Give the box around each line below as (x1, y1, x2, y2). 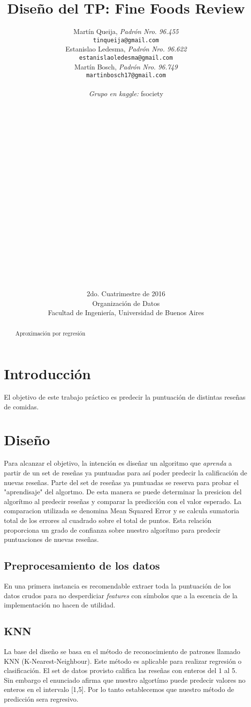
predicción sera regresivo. (4, 693, 78, 704)
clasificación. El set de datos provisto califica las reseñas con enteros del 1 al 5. (4, 665, 237, 675)
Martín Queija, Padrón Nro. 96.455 (73, 26, 179, 36)
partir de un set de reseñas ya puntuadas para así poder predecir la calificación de (4, 468, 247, 478)
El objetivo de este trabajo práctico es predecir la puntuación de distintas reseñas (4, 392, 246, 402)
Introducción (4, 364, 91, 384)
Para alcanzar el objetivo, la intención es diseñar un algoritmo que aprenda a (4, 458, 232, 468)
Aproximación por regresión (15, 329, 86, 337)
